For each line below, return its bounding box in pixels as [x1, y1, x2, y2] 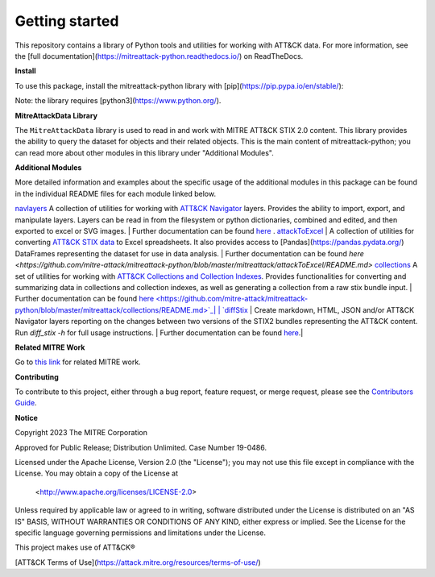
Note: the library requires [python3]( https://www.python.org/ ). [14, 96, 222, 106]
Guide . [14, 398, 37, 408]
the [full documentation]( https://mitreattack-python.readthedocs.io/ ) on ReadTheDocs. [14, 51, 304, 60]
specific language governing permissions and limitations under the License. [14, 528, 266, 538]
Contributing [14, 372, 60, 382]
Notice [14, 413, 38, 422]
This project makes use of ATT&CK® [14, 542, 136, 552]
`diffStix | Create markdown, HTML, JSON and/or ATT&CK [222, 305, 415, 314]
